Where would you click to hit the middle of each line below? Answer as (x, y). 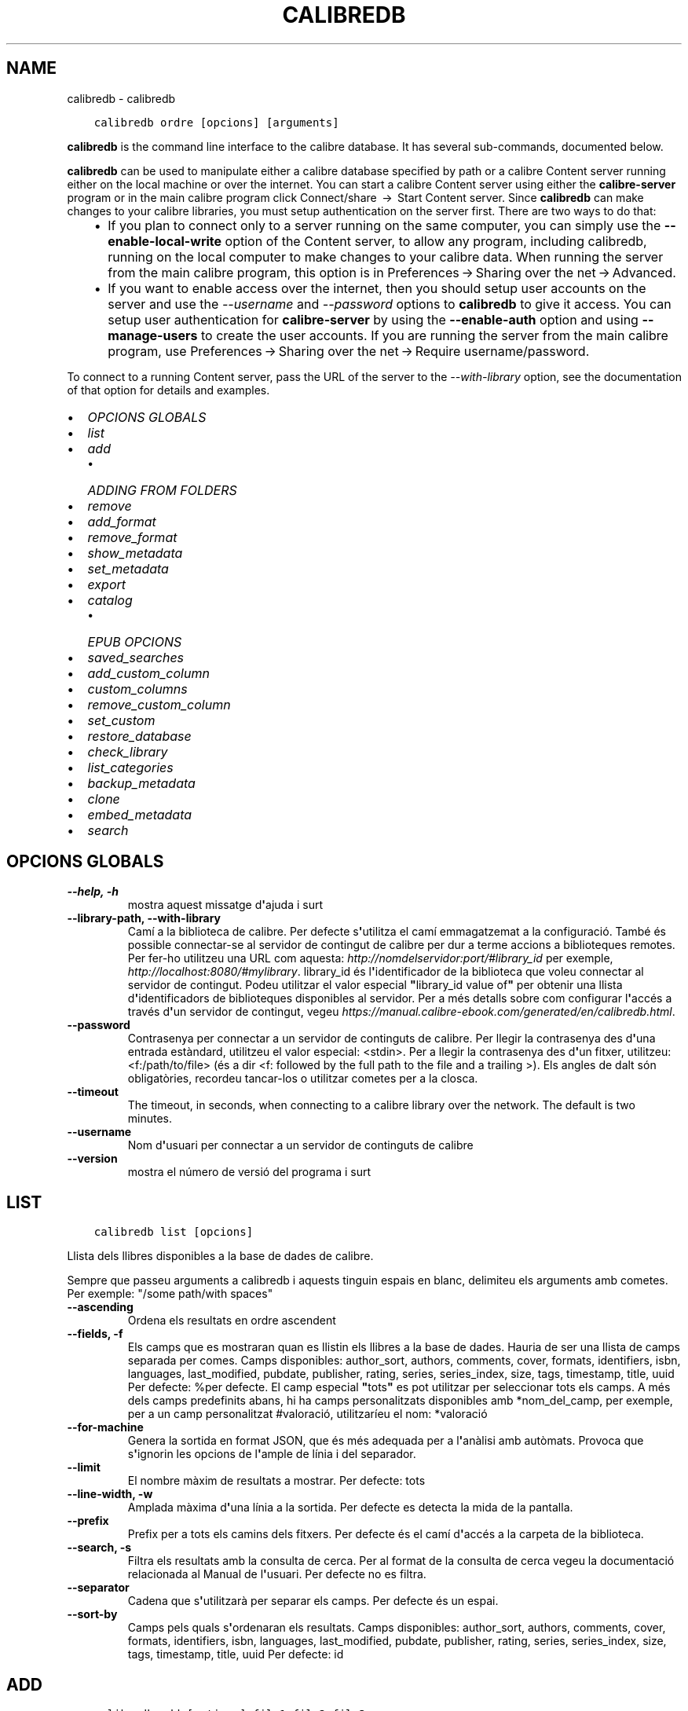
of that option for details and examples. (168, 390)
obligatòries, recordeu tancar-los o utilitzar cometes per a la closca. (303, 1079)
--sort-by (92, 1614)
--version (92, 1159)
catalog (110, 600)
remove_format (132, 537)
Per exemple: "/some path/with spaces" (170, 1294)
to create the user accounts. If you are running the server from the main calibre (435, 335)
